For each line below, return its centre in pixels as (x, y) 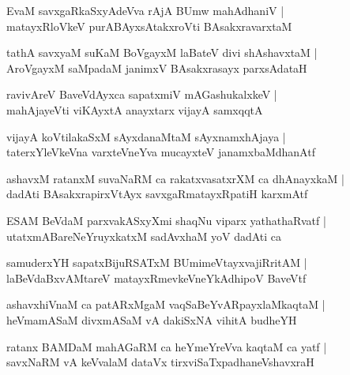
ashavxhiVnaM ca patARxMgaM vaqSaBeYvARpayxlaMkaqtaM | (166, 304)
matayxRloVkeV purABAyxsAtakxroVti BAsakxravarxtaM (149, 26)
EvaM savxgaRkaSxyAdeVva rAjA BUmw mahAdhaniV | (145, 10)
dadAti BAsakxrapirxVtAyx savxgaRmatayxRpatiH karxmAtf (157, 194)
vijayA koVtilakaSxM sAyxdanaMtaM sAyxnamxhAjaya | (146, 136)
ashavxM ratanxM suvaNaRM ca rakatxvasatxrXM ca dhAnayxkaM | (175, 178)
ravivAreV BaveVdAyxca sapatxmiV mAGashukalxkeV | (142, 94)
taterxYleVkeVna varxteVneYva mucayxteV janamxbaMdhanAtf (161, 152)
